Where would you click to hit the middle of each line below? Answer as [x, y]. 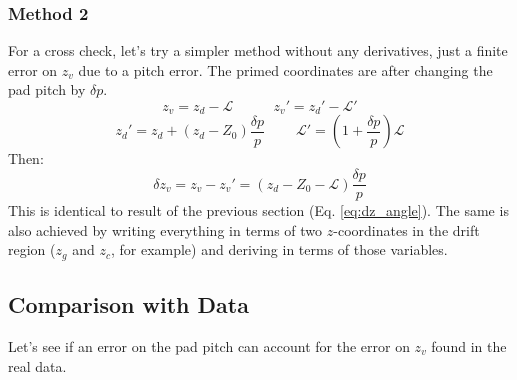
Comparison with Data [128, 304]
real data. [37, 365]
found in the [469, 345]
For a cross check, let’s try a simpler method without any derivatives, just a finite [258, 50]
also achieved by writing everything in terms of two [165, 229]
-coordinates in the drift [406, 229]
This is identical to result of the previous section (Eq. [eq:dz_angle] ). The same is [258, 210]
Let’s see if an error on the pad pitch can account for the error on [209, 345]
